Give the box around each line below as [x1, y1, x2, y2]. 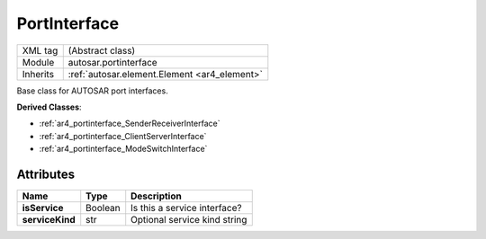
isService [22, 202, 64, 215]
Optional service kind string [130, 214, 247, 226]
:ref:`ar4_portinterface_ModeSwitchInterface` [39, 144, 208, 155]
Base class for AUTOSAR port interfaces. [16, 85, 168, 96]
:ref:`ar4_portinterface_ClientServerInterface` [39, 130, 207, 141]
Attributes [16, 166, 76, 181]
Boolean [85, 202, 121, 215]
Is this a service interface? [130, 202, 242, 215]
